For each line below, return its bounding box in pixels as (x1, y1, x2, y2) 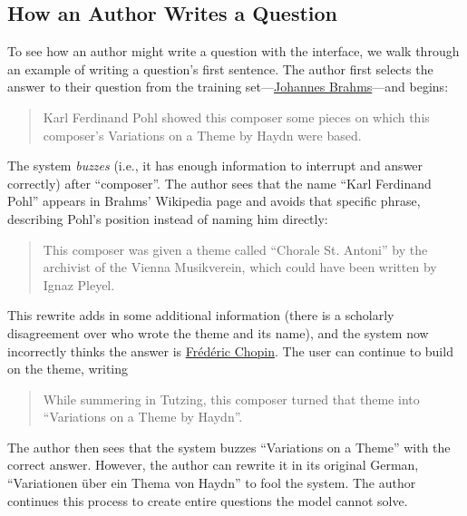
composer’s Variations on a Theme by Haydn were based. (43, 125, 362, 144)
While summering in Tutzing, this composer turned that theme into (43, 389, 420, 408)
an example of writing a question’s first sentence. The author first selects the (7, 59, 433, 78)
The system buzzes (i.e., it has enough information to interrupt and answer (7, 156, 423, 175)
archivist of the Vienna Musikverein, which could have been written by (43, 258, 437, 277)
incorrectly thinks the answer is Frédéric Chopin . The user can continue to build (7, 341, 453, 360)
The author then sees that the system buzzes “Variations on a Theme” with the (7, 437, 451, 456)
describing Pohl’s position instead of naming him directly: (7, 209, 328, 228)
